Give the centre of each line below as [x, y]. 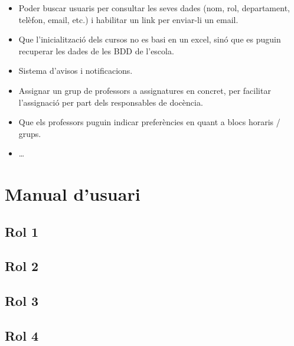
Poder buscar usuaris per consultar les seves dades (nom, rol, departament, [154, 8]
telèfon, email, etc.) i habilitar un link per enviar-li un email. [128, 19]
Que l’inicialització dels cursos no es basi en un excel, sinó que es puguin [150, 39]
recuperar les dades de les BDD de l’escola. [96, 50]
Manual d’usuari [73, 194]
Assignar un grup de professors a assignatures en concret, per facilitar [145, 90]
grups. [30, 133]
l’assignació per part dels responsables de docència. [111, 102]
